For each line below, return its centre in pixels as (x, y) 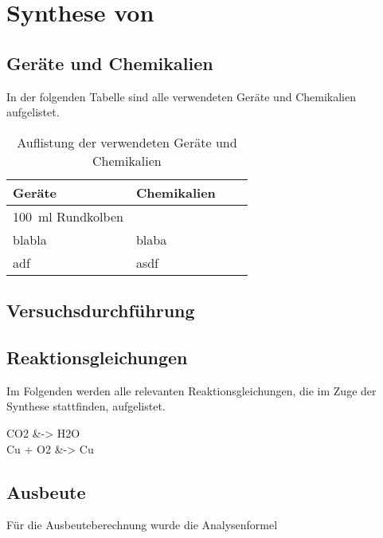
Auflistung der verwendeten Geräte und (127, 142)
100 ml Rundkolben (68, 216)
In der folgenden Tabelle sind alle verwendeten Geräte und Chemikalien (181, 96)
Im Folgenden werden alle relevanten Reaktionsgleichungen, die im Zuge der (191, 390)
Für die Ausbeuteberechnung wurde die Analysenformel (142, 525)
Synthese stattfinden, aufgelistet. (86, 406)
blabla (30, 239)
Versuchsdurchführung (101, 310)
